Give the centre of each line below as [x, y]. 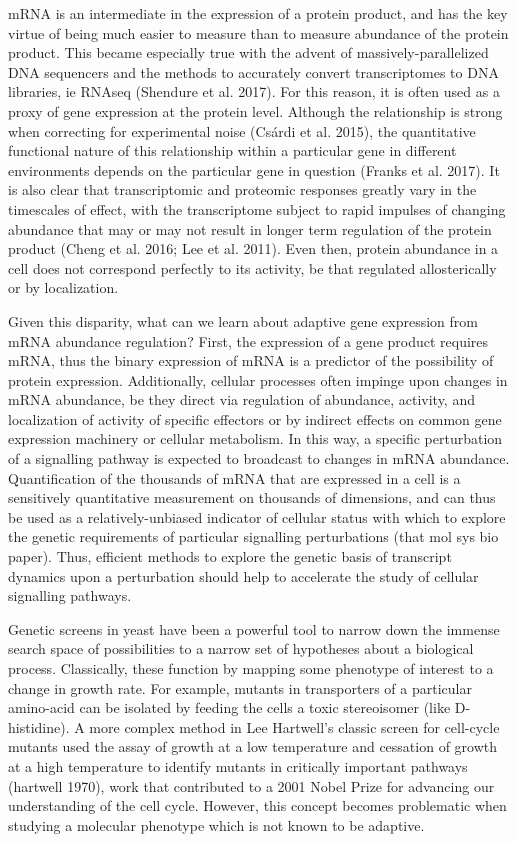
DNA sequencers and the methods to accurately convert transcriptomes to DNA [253, 71]
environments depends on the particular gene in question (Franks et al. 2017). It [254, 169]
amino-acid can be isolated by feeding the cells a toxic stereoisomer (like [229, 707]
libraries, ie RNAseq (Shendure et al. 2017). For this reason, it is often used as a [254, 91]
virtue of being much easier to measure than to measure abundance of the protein [258, 32]
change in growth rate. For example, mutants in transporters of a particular [240, 687]
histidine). [39, 726]
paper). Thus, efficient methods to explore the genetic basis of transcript [230, 556]
